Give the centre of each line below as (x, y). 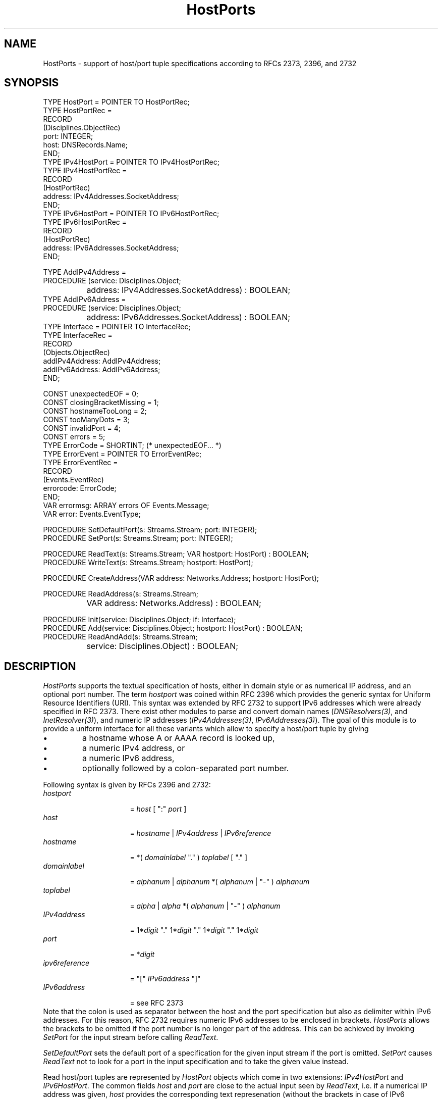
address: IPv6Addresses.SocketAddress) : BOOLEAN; (188, 317)
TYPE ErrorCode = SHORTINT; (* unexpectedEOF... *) (132, 445)
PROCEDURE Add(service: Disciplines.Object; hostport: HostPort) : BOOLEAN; (173, 628)
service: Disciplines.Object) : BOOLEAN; (162, 646)
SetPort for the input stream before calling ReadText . (131, 1037)
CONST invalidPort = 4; (82, 428)
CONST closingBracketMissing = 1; (101, 403)
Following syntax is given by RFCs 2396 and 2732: (127, 785)
